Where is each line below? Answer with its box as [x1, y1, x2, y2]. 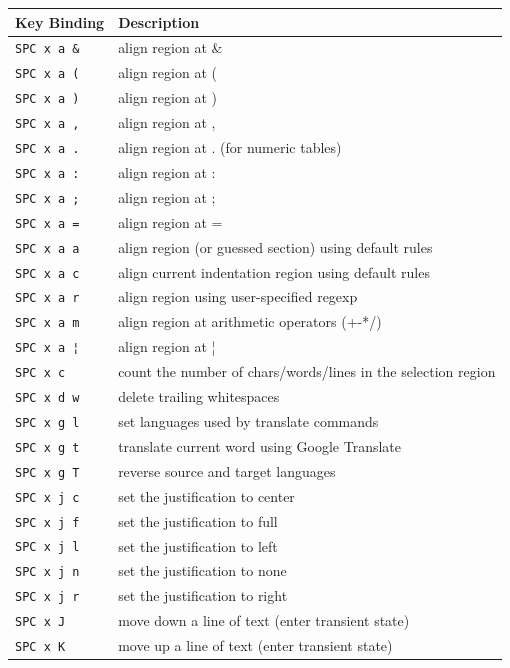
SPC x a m [15, 316, 80, 331]
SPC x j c [15, 490, 80, 505]
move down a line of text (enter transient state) [118, 610, 410, 631]
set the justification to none [118, 560, 287, 581]
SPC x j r [15, 590, 80, 605]
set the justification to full [118, 510, 278, 531]
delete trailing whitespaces [118, 386, 280, 407]
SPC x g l [15, 415, 80, 430]
